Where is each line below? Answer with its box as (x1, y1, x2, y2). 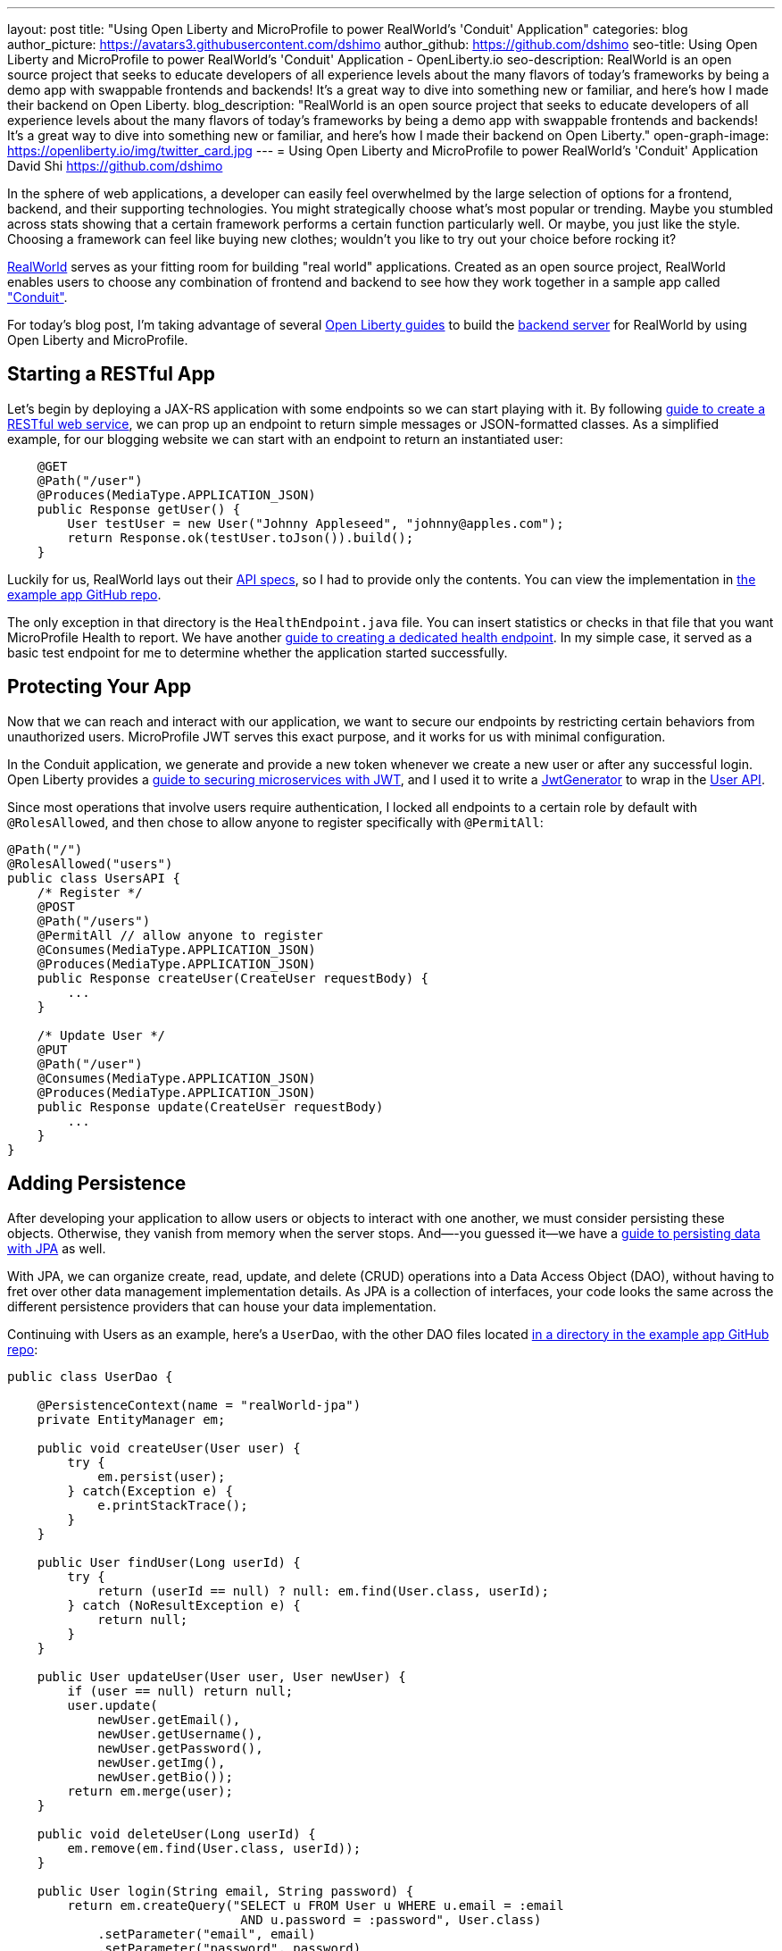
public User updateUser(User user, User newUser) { (37, 1669, 406, 1684)
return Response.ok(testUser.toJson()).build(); (67, 530, 414, 545)
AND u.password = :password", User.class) (240, 1912, 542, 1927)
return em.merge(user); (67, 1783, 233, 1798)
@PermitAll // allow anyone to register (37, 927, 324, 942)
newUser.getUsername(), (97, 1726, 263, 1741)
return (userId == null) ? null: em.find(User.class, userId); (97, 1583, 549, 1598)
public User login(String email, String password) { (37, 1883, 414, 1898)
